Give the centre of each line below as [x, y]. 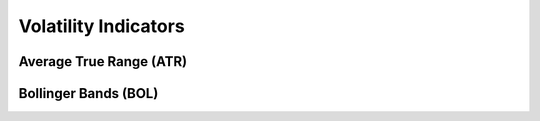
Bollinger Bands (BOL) [88, 93]
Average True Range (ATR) [103, 61]
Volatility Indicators [101, 26]
